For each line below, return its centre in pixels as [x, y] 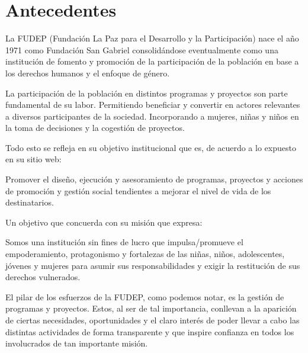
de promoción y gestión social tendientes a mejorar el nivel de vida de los [138, 190]
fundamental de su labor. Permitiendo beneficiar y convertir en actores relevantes [153, 105]
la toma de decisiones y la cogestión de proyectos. [95, 128]
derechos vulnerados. [43, 277]
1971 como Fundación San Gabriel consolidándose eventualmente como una [142, 49]
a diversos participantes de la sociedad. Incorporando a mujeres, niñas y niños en [152, 116]
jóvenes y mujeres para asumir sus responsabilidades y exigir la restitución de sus [153, 265]
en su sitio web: [33, 159]
